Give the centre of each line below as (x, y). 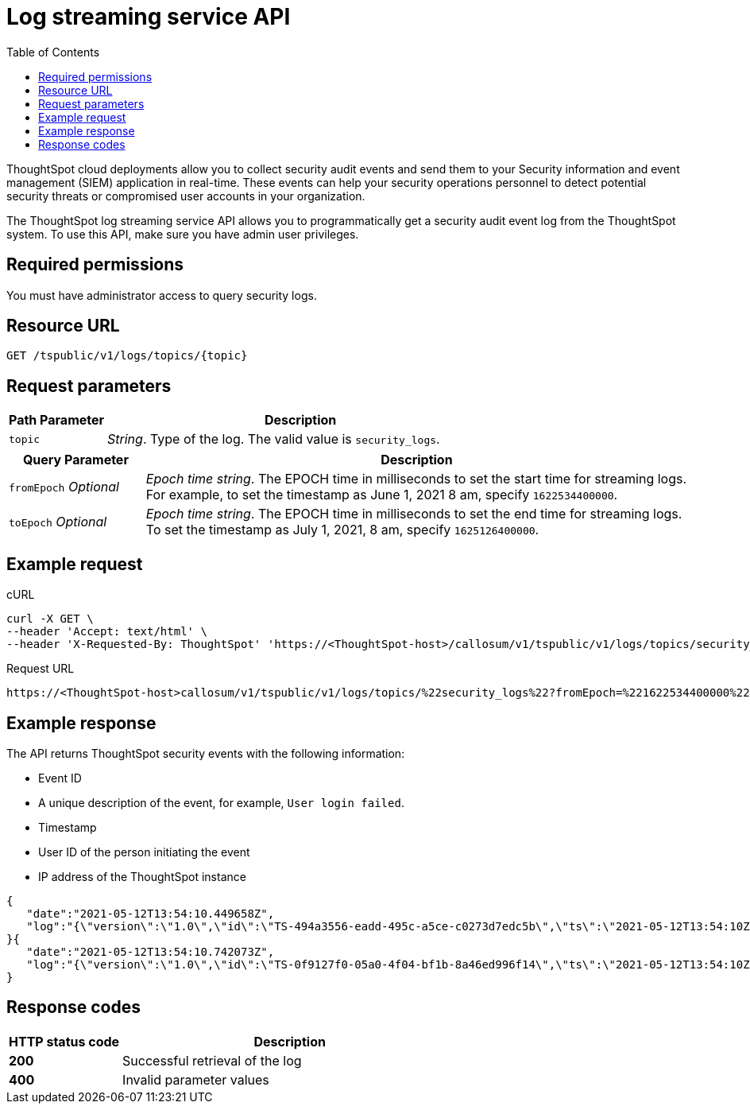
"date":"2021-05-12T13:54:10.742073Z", (151, 951)
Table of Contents (53, 52)
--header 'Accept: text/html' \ (107, 632)
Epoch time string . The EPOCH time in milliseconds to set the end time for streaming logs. (414, 514)
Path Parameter (57, 420)
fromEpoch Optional (64, 487)
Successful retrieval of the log (212, 1060)
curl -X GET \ (50, 619)
